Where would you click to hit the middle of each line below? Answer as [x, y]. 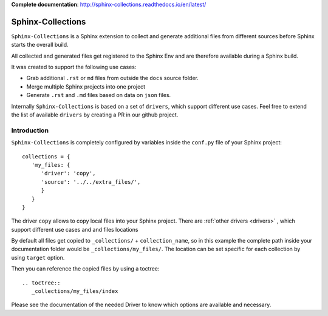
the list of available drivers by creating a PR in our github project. [95, 115]
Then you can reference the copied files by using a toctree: [85, 269]
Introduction [30, 130]
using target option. [38, 257]
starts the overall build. [40, 45]
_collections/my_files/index [75, 291]
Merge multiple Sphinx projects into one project [86, 86]
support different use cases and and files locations [75, 229]
